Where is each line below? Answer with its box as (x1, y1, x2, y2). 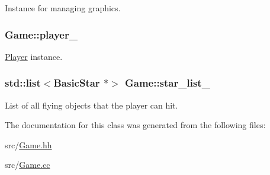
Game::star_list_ (124, 75, 210, 90)
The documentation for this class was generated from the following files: (5, 119, 266, 131)
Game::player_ (5, 27, 78, 42)
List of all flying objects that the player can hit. (5, 98, 178, 111)
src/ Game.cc (5, 158, 50, 171)
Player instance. (5, 50, 63, 62)
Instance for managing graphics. (5, 2, 121, 14)
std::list (5, 75, 41, 90)
